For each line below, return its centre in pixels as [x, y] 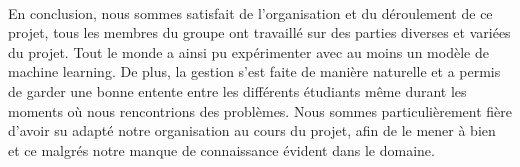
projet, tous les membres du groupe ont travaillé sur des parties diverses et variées [259, 32]
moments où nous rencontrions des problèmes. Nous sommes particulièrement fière [260, 110]
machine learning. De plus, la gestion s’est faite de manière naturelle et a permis [254, 71]
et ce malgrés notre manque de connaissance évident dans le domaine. [221, 149]
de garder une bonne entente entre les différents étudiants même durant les [237, 90]
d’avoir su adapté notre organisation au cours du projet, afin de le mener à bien [252, 130]
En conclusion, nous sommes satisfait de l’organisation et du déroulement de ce [250, 12]
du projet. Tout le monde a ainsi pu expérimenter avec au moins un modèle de [248, 51]
